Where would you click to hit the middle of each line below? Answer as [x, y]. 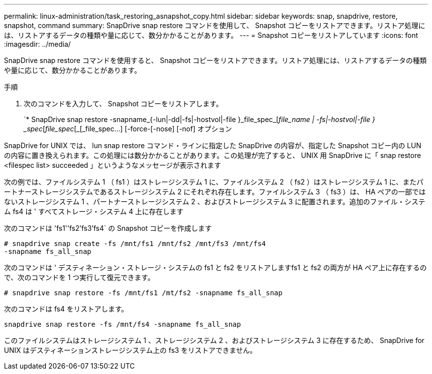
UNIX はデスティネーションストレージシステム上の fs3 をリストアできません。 [130, 350]
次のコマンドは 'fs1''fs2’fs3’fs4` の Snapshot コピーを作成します [108, 228]
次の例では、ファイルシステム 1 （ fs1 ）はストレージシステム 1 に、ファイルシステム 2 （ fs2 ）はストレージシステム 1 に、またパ [214, 182]
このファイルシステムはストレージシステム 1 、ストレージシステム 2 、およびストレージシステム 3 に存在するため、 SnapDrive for [214, 340]
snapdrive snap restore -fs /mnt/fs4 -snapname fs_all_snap [123, 324]
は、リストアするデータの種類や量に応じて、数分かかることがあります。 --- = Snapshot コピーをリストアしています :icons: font [211, 35]
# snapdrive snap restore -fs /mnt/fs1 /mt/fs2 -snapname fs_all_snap [143, 293]
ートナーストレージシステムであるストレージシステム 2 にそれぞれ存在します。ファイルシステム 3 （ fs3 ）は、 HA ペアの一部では [215, 192]
